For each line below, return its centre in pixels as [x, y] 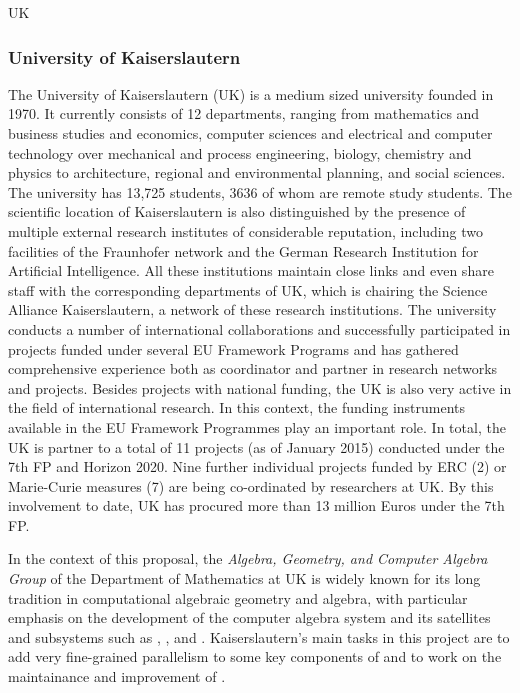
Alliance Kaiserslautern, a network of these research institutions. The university [252, 309]
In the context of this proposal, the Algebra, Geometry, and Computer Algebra [248, 558]
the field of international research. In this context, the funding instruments [237, 407]
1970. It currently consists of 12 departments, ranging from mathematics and [244, 113]
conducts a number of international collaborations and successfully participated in [259, 328]
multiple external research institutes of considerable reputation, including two [245, 230]
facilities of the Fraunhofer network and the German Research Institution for [243, 250]
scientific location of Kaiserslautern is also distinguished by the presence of [237, 211]
